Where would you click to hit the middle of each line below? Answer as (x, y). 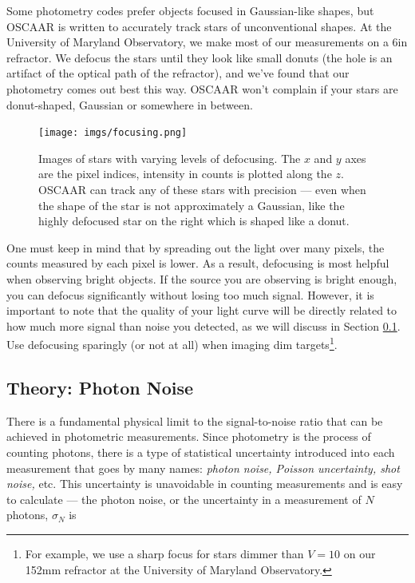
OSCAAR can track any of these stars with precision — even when (202, 189)
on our (360, 553)
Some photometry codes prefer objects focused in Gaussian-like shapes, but (190, 10)
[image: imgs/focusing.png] (113, 133)
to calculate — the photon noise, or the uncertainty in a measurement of (184, 499)
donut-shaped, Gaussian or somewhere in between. (130, 104)
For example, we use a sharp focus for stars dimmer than (164, 553)
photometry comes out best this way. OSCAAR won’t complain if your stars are (202, 88)
